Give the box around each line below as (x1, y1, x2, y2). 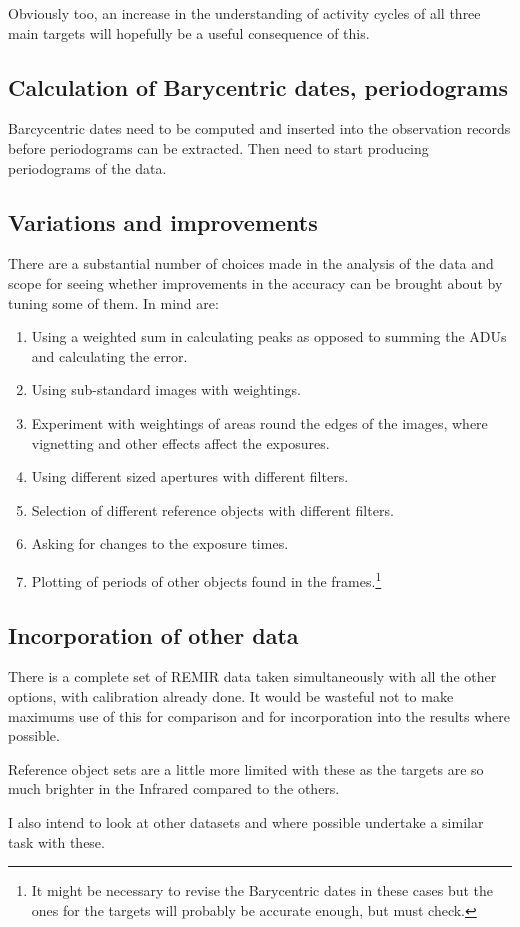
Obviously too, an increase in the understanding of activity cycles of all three (8, 3, 481, 23)
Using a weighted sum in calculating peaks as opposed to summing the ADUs (31, 326, 507, 347)
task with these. (8, 831, 105, 852)
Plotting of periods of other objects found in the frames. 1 (31, 567, 382, 591)
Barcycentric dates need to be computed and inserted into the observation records (8, 118, 511, 139)
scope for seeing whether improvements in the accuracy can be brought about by (8, 272, 503, 293)
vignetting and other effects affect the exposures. (31, 432, 330, 453)
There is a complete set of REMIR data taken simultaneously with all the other (8, 666, 497, 687)
